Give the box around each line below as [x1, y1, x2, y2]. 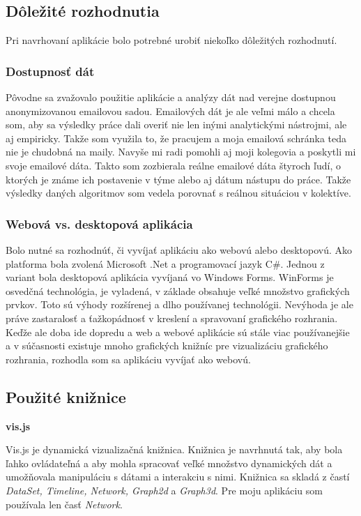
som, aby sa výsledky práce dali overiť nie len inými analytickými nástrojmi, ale [6, 117, 347, 132]
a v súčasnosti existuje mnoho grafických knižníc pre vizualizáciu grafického [6, 338, 328, 353]
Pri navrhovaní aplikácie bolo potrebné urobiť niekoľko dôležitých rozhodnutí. [6, 33, 337, 47]
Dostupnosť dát [6, 62, 95, 79]
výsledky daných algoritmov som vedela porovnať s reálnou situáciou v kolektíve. [6, 185, 351, 200]
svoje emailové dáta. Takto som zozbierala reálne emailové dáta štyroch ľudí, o [6, 158, 341, 172]
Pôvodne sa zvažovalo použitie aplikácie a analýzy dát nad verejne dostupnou [6, 90, 336, 105]
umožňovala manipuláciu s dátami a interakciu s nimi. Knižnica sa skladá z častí [6, 469, 350, 484]
